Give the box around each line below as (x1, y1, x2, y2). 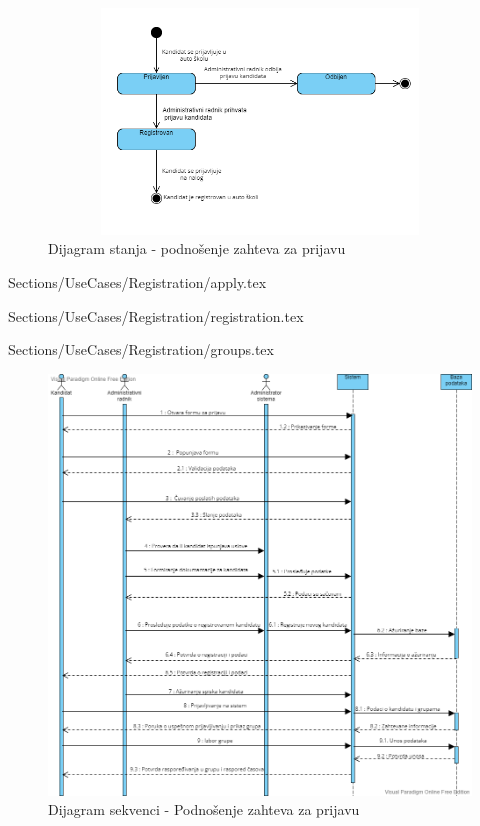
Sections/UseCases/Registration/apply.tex (8, 271, 267, 292)
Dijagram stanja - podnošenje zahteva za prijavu (48, 238, 346, 259)
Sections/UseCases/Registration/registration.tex (8, 305, 304, 326)
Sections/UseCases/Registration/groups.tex (8, 339, 274, 360)
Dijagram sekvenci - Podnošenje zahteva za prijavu (48, 799, 360, 820)
